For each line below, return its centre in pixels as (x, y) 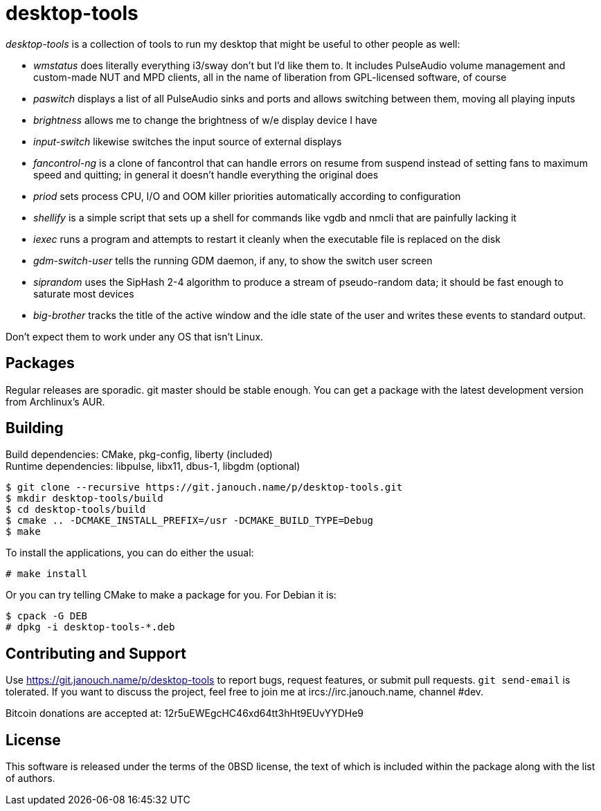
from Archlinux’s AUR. (55, 401)
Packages (40, 363)
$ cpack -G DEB (47, 616)
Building (35, 428)
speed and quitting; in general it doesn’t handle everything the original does (206, 174)
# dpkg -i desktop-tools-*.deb (90, 627)
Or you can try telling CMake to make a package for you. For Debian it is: (171, 595)
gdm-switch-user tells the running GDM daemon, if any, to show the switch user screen (233, 260)
